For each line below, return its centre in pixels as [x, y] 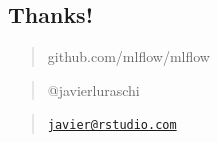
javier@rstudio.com [112, 125]
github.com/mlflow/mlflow [128, 56]
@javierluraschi [93, 89]
